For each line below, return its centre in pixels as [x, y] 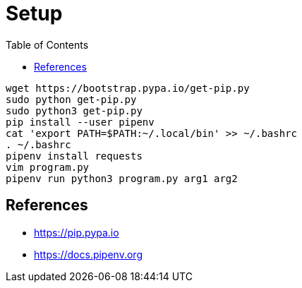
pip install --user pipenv [80, 122]
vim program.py [48, 167]
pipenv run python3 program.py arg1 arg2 [122, 178]
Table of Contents [47, 44]
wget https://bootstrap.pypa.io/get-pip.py [128, 88]
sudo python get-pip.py [71, 99]
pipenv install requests [74, 156]
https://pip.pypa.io [77, 232]
